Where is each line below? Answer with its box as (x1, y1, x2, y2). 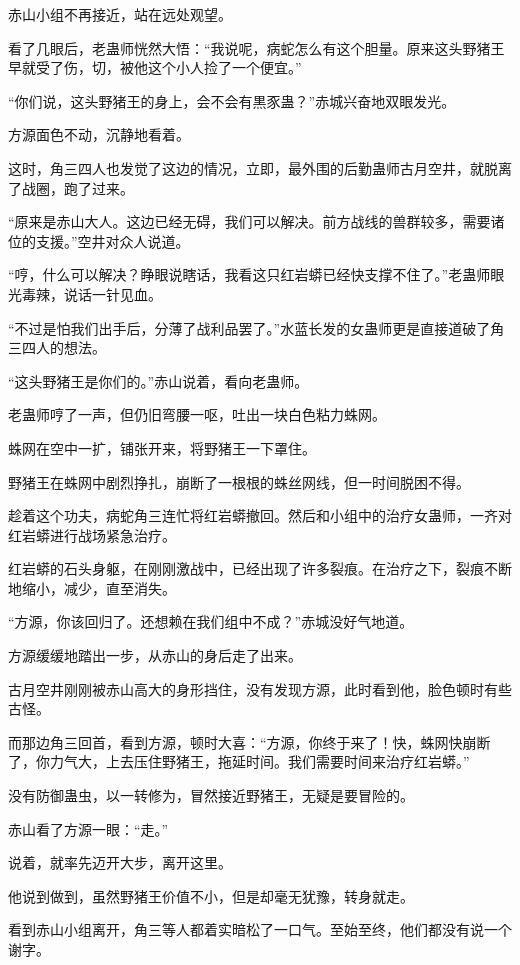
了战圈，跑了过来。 (8, 177, 134, 198)
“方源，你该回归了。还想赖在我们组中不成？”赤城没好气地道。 (8, 611, 414, 632)
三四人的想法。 (8, 337, 106, 358)
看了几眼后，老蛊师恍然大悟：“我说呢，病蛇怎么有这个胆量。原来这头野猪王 (8, 37, 505, 58)
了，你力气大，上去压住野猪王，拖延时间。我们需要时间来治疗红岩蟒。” (8, 751, 470, 772)
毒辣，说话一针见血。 (21, 283, 162, 304)
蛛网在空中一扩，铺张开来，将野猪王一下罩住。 (8, 437, 316, 458)
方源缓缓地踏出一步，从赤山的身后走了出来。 (8, 645, 302, 666)
